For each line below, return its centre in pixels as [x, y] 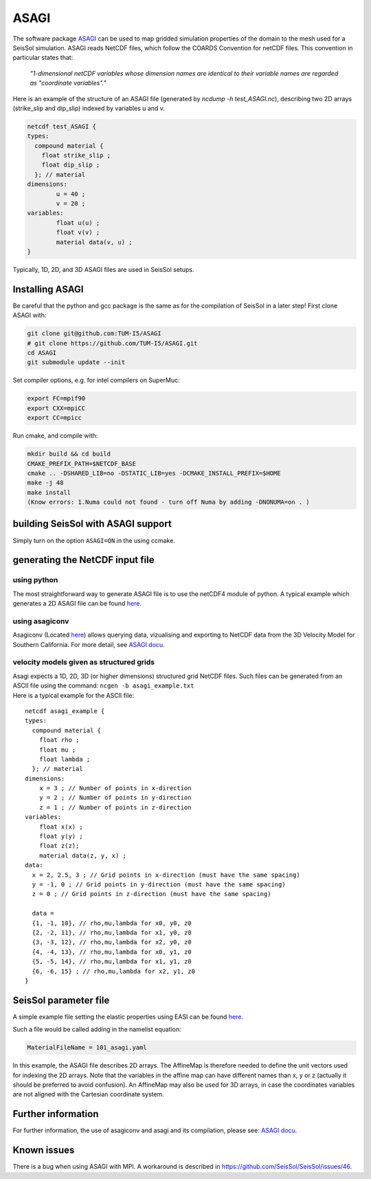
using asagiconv [41, 621]
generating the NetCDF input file [83, 560]
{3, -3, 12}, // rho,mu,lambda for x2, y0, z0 [112, 942]
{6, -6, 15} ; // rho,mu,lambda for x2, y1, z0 [114, 971]
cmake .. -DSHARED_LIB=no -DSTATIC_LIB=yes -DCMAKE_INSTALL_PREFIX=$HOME [154, 473]
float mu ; [57, 750]
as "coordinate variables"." [68, 83]
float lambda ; [65, 759]
